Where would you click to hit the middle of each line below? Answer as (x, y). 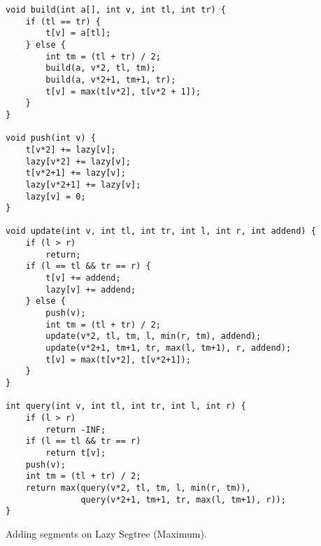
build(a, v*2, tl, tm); (101, 68)
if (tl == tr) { (63, 21)
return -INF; (76, 429)
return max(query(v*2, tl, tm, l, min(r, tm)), (138, 488)
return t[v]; (76, 453)
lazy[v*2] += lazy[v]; (78, 161)
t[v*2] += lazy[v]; (71, 149)
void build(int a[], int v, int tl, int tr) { (116, 10)
